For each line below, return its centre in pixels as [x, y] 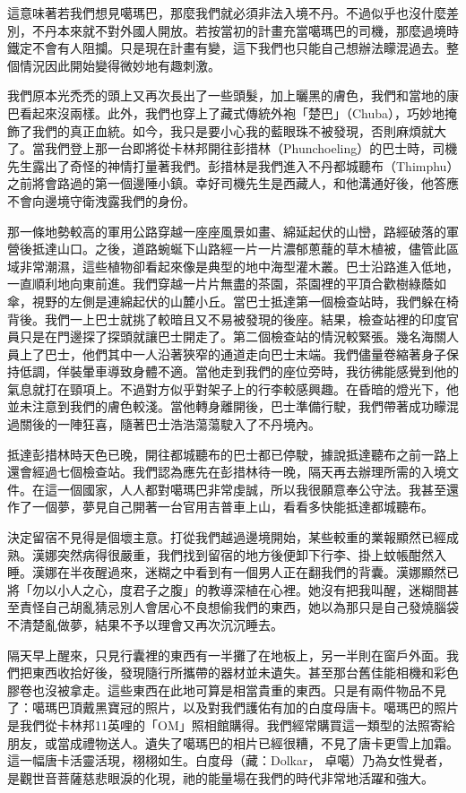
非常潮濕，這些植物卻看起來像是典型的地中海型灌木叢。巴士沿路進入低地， [239, 266]
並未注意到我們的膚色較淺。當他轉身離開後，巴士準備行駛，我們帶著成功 [220, 406]
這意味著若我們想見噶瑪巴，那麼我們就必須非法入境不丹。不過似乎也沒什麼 [227, 13]
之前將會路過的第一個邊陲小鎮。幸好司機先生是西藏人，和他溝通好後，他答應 [233, 183]
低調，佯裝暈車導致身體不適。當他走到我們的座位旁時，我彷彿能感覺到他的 [239, 371]
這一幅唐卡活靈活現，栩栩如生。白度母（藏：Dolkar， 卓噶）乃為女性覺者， [229, 760]
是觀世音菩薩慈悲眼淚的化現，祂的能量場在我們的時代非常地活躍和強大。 [220, 777]
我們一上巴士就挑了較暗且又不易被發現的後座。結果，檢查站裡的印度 [245, 319]
